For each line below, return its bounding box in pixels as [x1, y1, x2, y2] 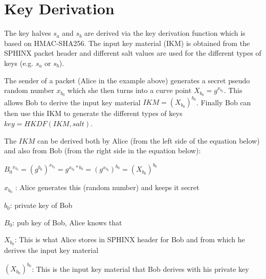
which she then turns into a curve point [68, 85, 192, 96]
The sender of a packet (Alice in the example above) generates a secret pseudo [4, 75, 250, 85]
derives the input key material [4, 245, 99, 255]
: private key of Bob [10, 200, 73, 211]
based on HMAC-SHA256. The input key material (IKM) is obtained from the [4, 37, 250, 48]
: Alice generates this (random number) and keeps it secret [15, 182, 199, 193]
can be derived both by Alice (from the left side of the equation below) [37, 135, 260, 146]
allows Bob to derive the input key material [4, 97, 141, 107]
